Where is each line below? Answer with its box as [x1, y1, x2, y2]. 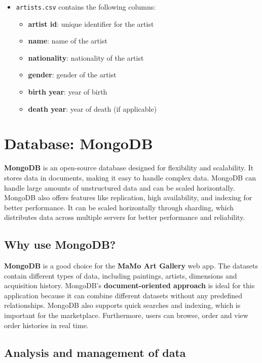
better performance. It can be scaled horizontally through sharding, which [4, 202, 234, 212]
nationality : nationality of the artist [28, 52, 144, 63]
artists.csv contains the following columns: [16, 2, 156, 12]
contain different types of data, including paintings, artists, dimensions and [4, 270, 237, 281]
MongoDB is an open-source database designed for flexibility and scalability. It [4, 162, 254, 173]
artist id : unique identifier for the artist [28, 18, 154, 29]
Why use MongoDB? [4, 237, 116, 252]
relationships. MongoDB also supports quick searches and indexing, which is [4, 300, 241, 310]
